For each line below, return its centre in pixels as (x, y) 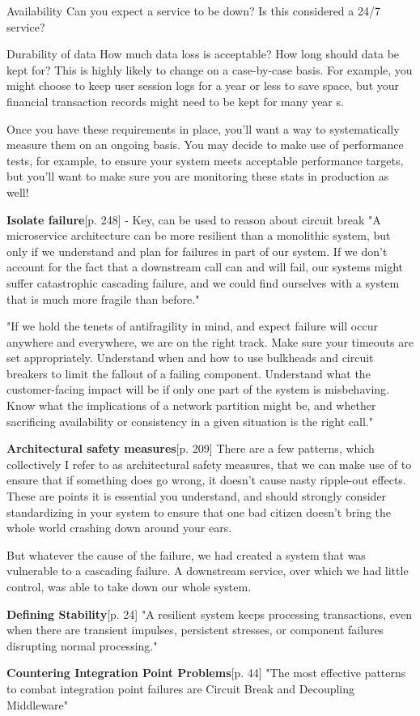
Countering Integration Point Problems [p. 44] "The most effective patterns (206, 673)
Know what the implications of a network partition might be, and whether (191, 405)
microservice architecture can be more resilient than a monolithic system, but (199, 235)
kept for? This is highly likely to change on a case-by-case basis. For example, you (210, 69)
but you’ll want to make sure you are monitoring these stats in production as (198, 176)
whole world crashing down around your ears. (119, 528)
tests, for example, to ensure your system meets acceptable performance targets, (205, 160)
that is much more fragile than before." (103, 298)
